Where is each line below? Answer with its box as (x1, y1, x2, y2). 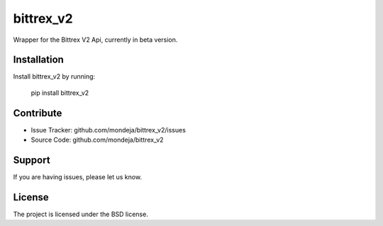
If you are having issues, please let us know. (13, 173, 142, 181)
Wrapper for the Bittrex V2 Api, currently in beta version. (13, 35, 178, 44)
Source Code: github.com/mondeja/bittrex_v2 (30, 135, 164, 145)
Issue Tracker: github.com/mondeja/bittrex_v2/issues (30, 125, 186, 134)
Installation (13, 54, 64, 66)
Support (13, 154, 50, 166)
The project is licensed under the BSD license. (13, 210, 148, 218)
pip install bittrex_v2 (30, 89, 89, 97)
